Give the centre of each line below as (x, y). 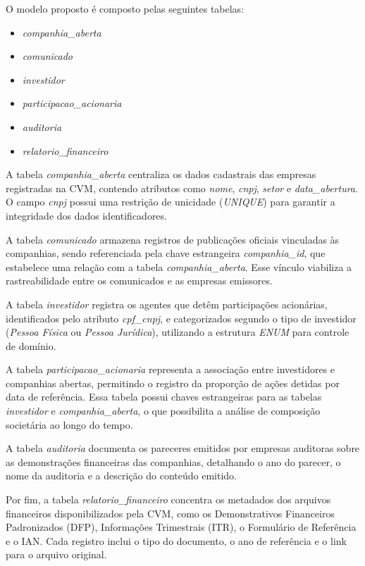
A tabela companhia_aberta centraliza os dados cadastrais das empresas (161, 174)
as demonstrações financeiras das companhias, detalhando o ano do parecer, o (173, 461)
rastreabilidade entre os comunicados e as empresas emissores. (139, 281)
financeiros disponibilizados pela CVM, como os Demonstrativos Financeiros (170, 513)
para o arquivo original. (56, 554)
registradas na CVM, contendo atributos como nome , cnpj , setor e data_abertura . (182, 188)
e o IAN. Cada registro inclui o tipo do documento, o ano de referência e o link (176, 540)
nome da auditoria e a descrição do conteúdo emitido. (121, 476)
